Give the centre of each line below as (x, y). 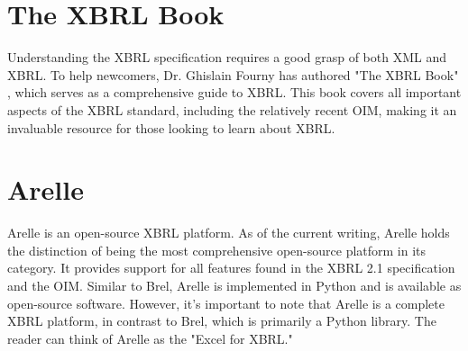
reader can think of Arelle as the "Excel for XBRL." (150, 338)
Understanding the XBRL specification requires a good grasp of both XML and (227, 57)
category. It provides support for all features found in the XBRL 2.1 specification (231, 268)
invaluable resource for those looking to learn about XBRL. (171, 127)
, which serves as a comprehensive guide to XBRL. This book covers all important (234, 92)
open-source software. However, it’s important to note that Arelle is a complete (226, 303)
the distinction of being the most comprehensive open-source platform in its (217, 250)
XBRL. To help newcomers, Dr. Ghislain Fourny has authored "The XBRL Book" (233, 74)
